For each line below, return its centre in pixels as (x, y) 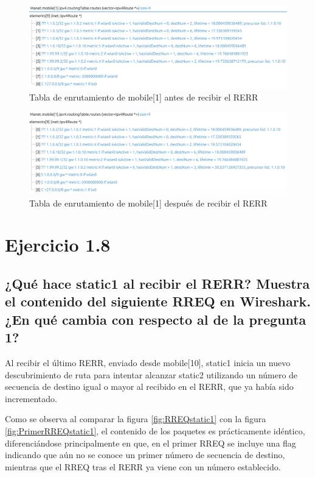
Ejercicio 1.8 (58, 245)
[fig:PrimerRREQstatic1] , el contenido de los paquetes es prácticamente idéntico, (155, 430)
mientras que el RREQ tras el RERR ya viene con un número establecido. (143, 466)
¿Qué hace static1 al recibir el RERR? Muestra (157, 283)
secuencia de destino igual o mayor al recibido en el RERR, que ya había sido (149, 387)
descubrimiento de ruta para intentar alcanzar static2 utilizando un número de (151, 374)
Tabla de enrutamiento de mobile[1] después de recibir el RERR (148, 203)
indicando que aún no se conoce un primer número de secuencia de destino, (145, 455)
